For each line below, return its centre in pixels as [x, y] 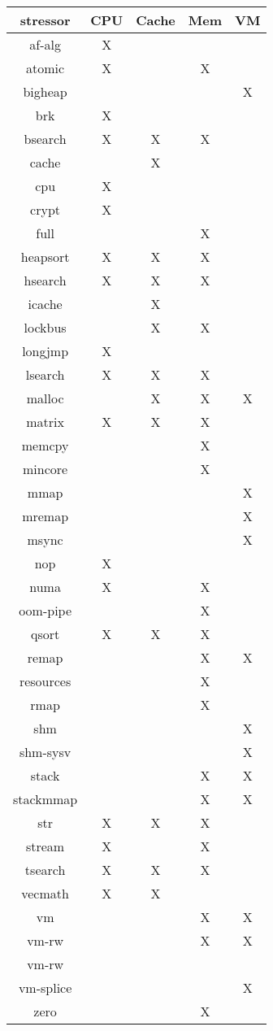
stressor [45, 20]
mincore [45, 469]
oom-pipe [45, 610]
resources [45, 681]
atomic [45, 68]
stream [45, 846]
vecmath [45, 893]
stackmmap [45, 799]
